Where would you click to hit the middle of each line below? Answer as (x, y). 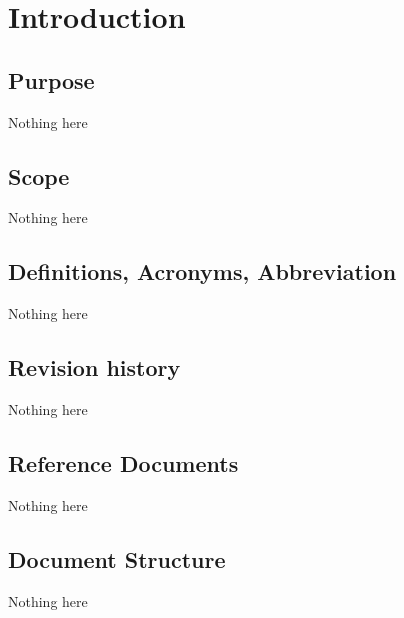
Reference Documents (123, 462)
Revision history (94, 367)
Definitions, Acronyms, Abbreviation (202, 271)
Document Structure (117, 558)
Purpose (51, 79)
